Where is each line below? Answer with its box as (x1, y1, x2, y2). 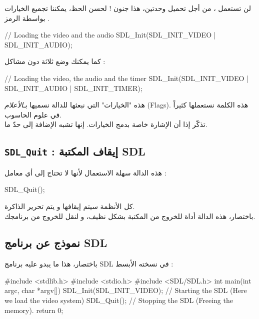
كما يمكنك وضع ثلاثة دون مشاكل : (4, 56, 105, 66)
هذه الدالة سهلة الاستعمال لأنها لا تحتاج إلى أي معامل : (4, 167, 166, 177)
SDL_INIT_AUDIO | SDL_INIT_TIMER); (4, 82, 142, 93)
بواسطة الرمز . (4, 12, 50, 23)
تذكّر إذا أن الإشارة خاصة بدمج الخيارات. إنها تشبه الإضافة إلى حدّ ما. (4, 119, 207, 129)
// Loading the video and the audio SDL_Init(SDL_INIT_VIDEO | (4, 29, 216, 40)
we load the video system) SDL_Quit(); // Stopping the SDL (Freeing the (4, 295, 233, 305)
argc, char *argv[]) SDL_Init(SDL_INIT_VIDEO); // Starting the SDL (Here (4, 285, 247, 295)
